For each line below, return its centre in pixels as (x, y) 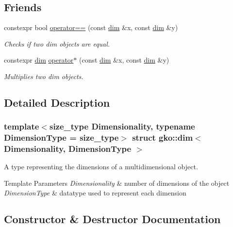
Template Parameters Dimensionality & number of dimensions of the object (117, 183)
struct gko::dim (163, 138)
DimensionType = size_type (61, 138)
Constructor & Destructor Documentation (112, 219)
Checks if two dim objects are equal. (57, 43)
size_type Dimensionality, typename (122, 126)
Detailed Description (57, 102)
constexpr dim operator (39, 60)
